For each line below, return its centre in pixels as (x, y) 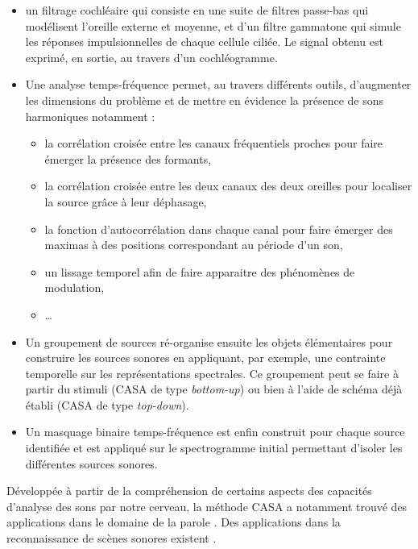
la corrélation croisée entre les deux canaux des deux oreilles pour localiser (228, 186)
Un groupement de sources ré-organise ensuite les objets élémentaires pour (209, 341)
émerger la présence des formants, (128, 158)
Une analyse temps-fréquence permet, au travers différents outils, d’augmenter (218, 84)
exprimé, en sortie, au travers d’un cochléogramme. (151, 57)
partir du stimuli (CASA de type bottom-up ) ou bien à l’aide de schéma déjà (214, 389)
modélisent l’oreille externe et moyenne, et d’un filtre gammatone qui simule (213, 25)
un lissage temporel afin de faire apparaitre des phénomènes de (200, 271)
